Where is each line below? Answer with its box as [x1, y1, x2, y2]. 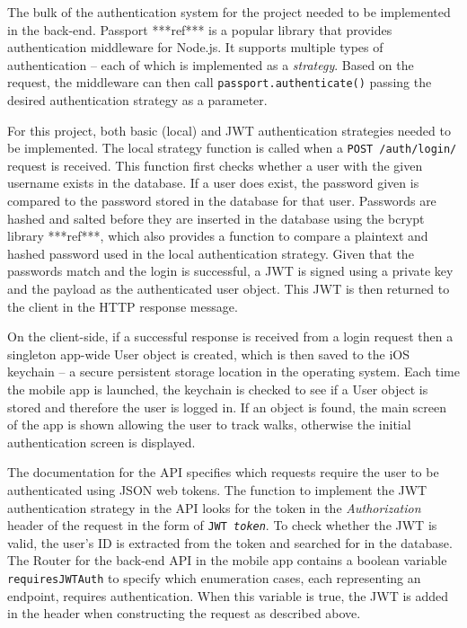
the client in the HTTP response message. [7, 296, 238, 315]
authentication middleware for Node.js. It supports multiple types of [7, 38, 383, 57]
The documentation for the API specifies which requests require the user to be [7, 463, 439, 482]
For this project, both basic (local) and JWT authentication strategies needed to [7, 120, 451, 139]
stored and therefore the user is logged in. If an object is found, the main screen [7, 397, 447, 416]
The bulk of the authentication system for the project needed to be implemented [7, 3, 451, 21]
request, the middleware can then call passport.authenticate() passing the [7, 73, 432, 92]
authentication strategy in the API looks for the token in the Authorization [7, 498, 421, 517]
